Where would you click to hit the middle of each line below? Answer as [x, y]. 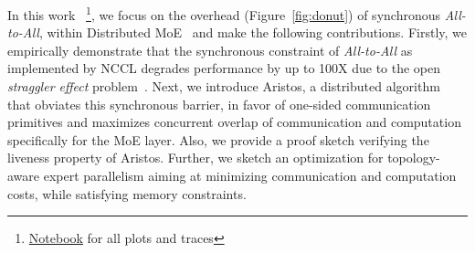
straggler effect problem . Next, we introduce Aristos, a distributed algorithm [224, 86]
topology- [414, 158]
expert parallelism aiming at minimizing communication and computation [250, 175]
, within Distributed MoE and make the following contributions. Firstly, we [253, 32]
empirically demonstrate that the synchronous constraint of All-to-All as [210, 50]
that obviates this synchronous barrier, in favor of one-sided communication [219, 104]
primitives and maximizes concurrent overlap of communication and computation [234, 122]
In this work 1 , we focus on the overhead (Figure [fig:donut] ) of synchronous [224, 13]
